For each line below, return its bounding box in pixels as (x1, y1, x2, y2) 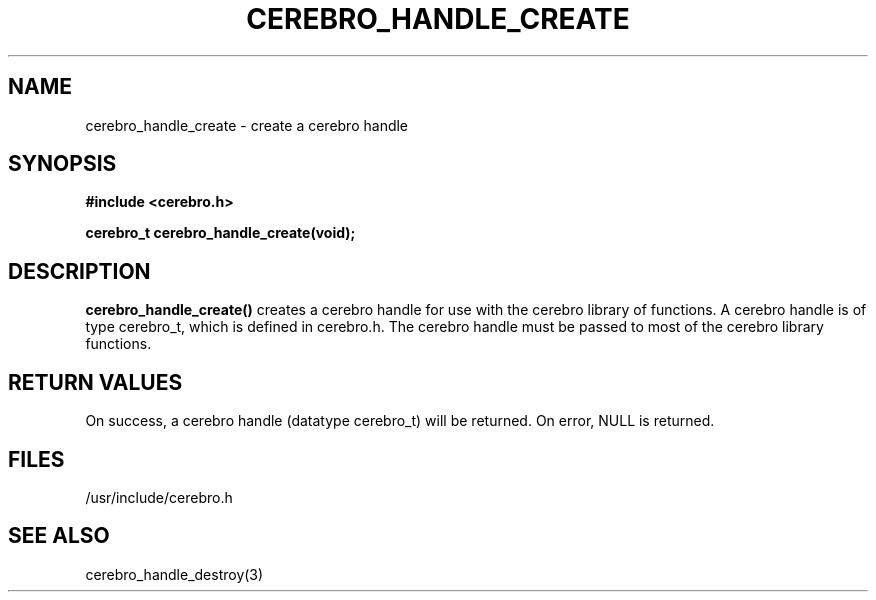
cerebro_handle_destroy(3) (85, 565, 264, 583)
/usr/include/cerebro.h (85, 488, 233, 506)
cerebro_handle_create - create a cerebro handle (85, 116, 409, 134)
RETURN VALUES (8, 369, 183, 395)
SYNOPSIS (8, 151, 117, 177)
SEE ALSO (8, 523, 110, 549)
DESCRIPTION (8, 258, 151, 284)
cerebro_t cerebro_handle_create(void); (85, 224, 356, 242)
